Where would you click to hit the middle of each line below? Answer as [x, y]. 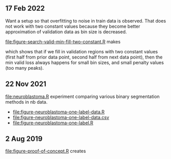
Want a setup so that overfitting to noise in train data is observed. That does [86, 21]
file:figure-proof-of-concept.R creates [46, 151]
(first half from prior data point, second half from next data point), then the [84, 57]
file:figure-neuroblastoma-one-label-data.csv [61, 117]
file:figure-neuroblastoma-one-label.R [53, 123]
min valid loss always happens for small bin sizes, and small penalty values [85, 62]
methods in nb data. [26, 102]
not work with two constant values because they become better [73, 26]
